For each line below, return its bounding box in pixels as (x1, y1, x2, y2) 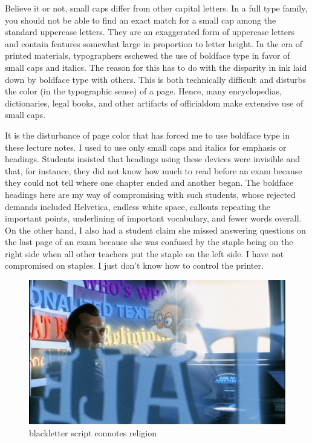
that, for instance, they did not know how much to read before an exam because (5, 164, 302, 177)
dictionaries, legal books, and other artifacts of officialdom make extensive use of (5, 96, 304, 109)
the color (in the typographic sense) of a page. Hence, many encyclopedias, (5, 85, 282, 97)
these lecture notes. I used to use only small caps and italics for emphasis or (5, 140, 287, 153)
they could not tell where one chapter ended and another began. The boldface (5, 176, 294, 189)
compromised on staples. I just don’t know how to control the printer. (5, 259, 264, 272)
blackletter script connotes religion (29, 426, 157, 439)
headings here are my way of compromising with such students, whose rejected (5, 188, 296, 200)
